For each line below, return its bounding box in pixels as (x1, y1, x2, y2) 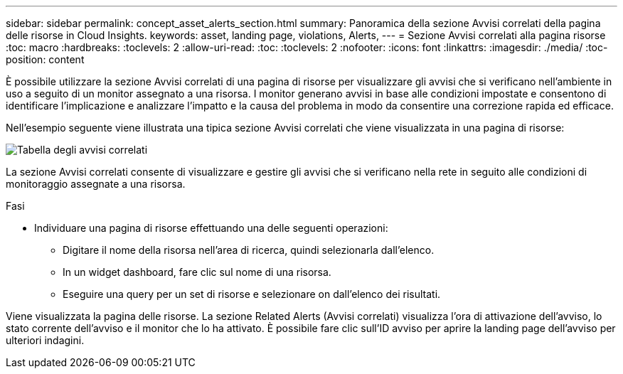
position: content (6, 53, 85, 65)
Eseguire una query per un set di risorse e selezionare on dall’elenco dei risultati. (63, 288, 441, 300)
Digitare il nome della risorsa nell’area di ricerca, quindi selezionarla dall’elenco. (63, 244, 435, 256)
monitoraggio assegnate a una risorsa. (6, 178, 186, 190)
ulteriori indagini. (6, 334, 85, 346)
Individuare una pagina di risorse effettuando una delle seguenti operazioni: (34, 222, 388, 234)
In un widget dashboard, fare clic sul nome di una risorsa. (63, 266, 331, 278)
